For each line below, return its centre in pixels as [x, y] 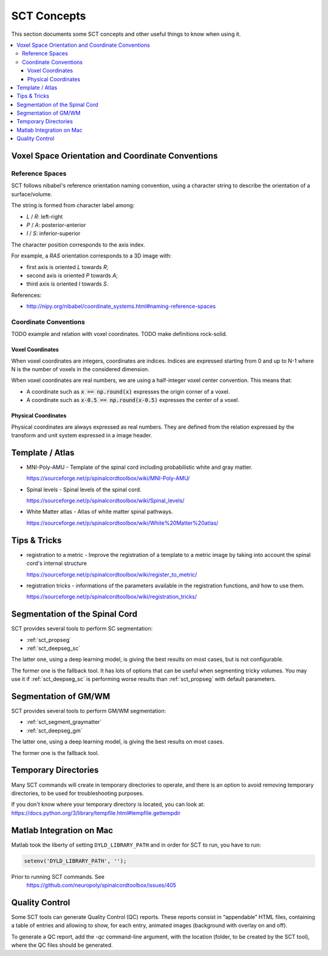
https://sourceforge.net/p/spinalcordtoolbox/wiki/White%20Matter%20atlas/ [122, 523]
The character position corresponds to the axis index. [78, 244]
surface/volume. [32, 194]
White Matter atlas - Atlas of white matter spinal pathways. [100, 512]
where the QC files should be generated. [62, 945]
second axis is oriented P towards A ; [72, 275]
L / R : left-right [45, 216]
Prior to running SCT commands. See [58, 876]
